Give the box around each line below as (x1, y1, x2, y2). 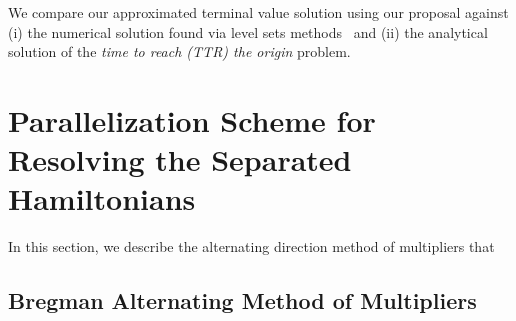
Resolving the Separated (8, 139, 352, 180)
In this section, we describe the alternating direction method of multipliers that (8, 236, 495, 257)
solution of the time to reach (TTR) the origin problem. (8, 41, 351, 62)
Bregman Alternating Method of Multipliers (8, 285, 477, 316)
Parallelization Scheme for (8, 99, 376, 140)
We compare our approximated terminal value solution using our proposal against (8, 2, 509, 22)
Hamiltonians (8, 178, 196, 219)
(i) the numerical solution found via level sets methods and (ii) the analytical (8, 21, 488, 42)
